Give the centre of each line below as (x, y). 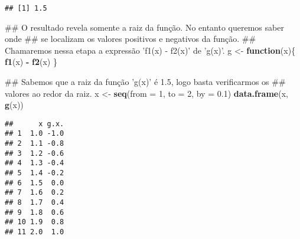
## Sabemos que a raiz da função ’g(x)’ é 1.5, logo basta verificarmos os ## (145, 82)
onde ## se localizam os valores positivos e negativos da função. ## (131, 39)
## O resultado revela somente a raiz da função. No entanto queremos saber (144, 27)
